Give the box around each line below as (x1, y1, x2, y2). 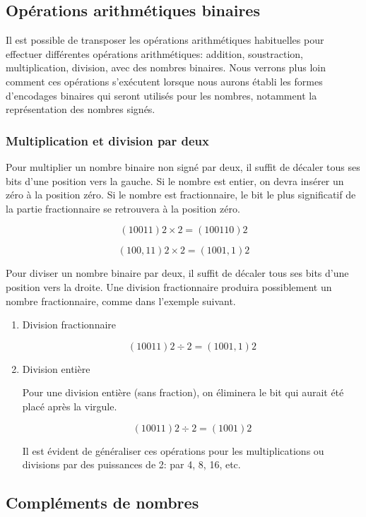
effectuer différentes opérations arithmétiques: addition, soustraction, (6, 46, 303, 61)
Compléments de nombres (6, 492, 199, 513)
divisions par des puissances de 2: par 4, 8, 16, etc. (22, 457, 241, 472)
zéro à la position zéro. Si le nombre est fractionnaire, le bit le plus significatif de (6, 187, 356, 202)
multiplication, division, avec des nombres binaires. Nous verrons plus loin (6, 60, 326, 75)
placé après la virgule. (22, 398, 117, 413)
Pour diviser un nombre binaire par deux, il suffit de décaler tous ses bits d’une (6, 266, 349, 280)
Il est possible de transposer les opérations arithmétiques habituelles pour (6, 32, 324, 47)
